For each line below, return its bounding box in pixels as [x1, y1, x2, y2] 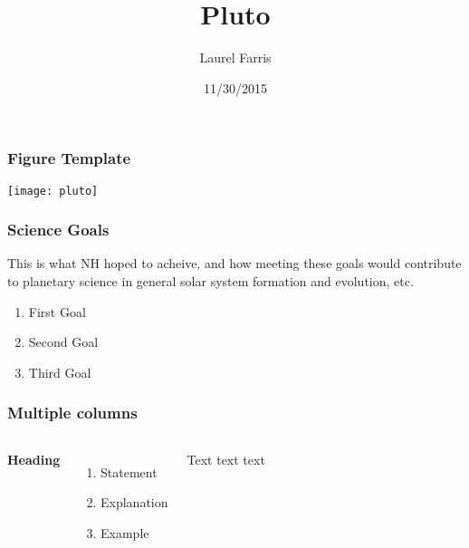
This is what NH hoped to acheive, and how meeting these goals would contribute [7, 254, 462, 273]
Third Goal [28, 362, 91, 381]
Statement [100, 462, 158, 481]
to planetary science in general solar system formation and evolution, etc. [7, 272, 414, 291]
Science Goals [7, 218, 110, 241]
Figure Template [7, 147, 131, 169]
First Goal [28, 302, 86, 321]
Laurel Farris [199, 48, 272, 67]
